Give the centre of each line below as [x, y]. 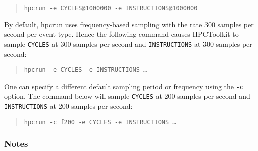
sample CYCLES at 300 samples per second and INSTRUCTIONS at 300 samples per [128, 44]
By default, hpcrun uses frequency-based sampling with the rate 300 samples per [129, 24]
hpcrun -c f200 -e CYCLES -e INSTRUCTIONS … [100, 122]
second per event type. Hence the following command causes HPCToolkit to [121, 34]
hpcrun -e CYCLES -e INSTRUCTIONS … [86, 70]
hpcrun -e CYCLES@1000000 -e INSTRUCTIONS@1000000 [111, 8]
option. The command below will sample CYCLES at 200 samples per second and [127, 96]
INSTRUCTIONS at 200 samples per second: [68, 106]
